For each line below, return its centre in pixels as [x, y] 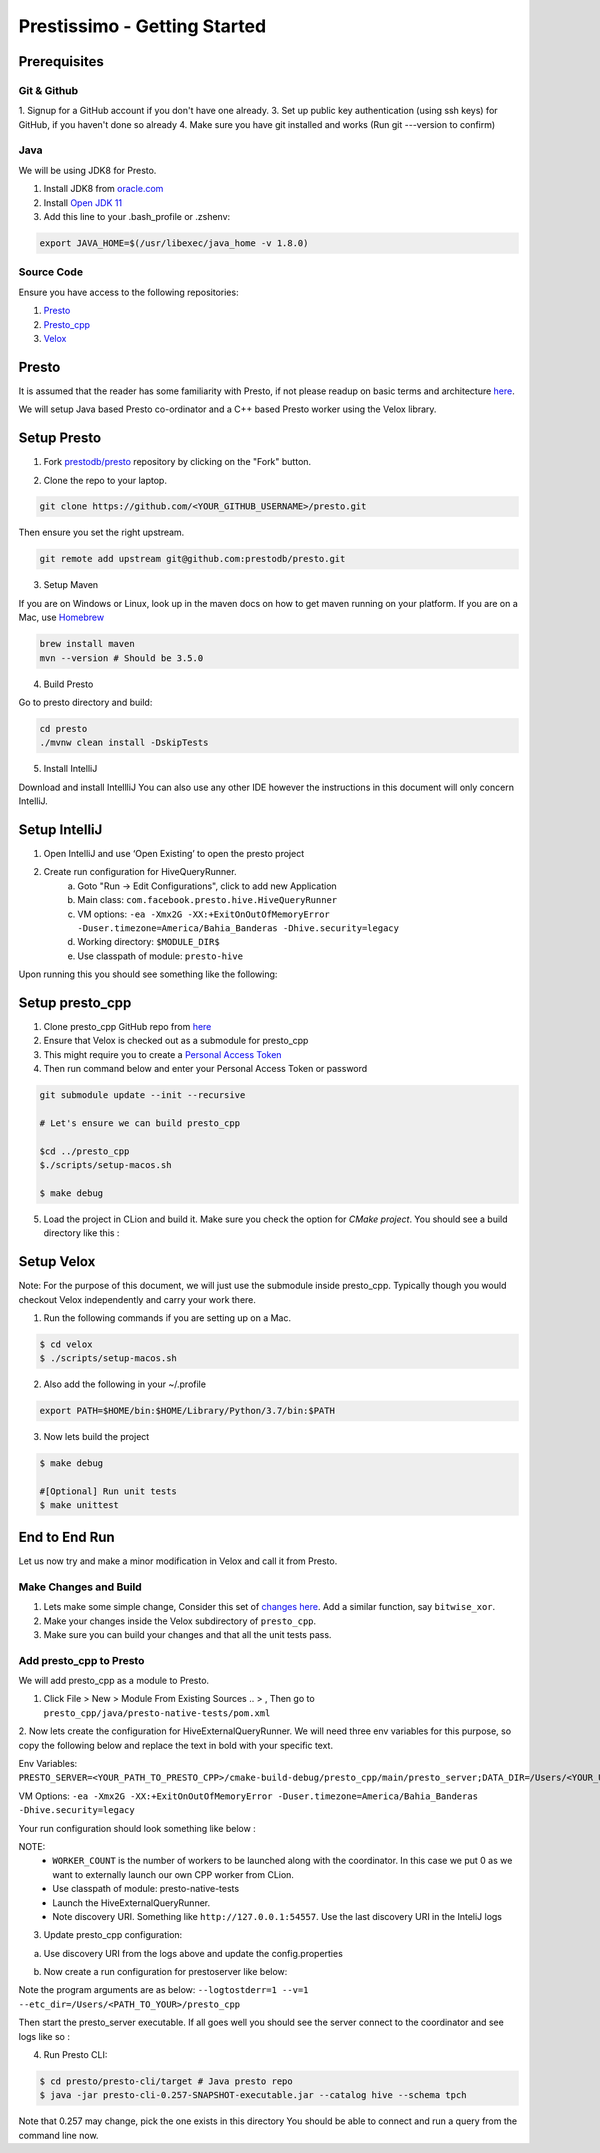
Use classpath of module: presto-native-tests [146, 1889]
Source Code [51, 272]
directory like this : [81, 1233]
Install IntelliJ [70, 769]
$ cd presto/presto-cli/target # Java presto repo [166, 2081]
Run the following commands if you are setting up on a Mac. [167, 1318]
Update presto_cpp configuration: [113, 1935]
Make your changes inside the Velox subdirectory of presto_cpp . [180, 1621]
